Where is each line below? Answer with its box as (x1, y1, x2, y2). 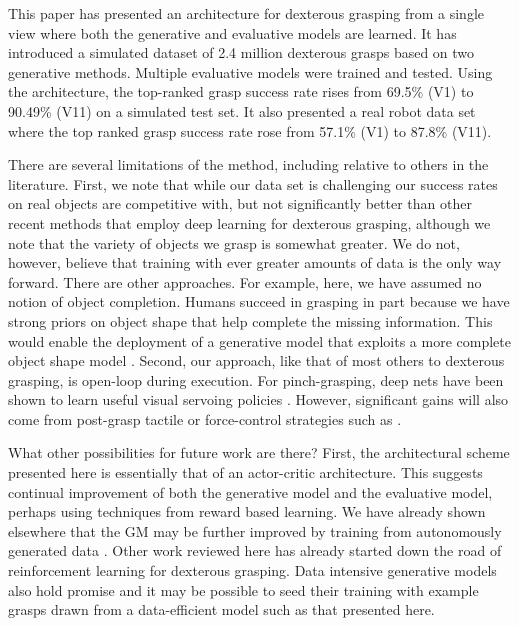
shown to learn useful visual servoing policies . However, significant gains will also (8, 389, 509, 410)
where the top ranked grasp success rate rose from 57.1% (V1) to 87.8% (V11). (8, 120, 492, 141)
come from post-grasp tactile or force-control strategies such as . (8, 408, 402, 429)
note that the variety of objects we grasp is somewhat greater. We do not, (8, 232, 460, 253)
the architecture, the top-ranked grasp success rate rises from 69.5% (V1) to (8, 81, 474, 102)
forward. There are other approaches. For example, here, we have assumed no (8, 271, 482, 292)
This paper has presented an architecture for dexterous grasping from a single (8, 3, 484, 23)
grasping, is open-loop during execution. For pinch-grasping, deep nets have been (8, 369, 504, 390)
